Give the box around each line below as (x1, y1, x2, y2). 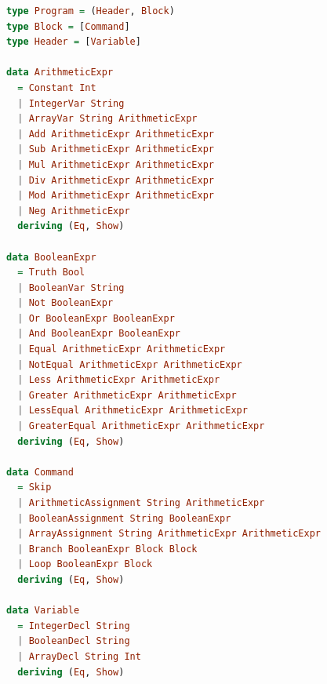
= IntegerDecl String (17, 620, 130, 631)
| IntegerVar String (17, 97, 125, 109)
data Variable (6, 605, 80, 617)
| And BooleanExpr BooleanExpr (17, 328, 180, 340)
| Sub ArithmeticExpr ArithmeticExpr (17, 144, 214, 155)
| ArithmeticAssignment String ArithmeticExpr (17, 497, 265, 508)
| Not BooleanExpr (17, 297, 114, 309)
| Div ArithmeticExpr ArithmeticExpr (17, 174, 214, 186)
